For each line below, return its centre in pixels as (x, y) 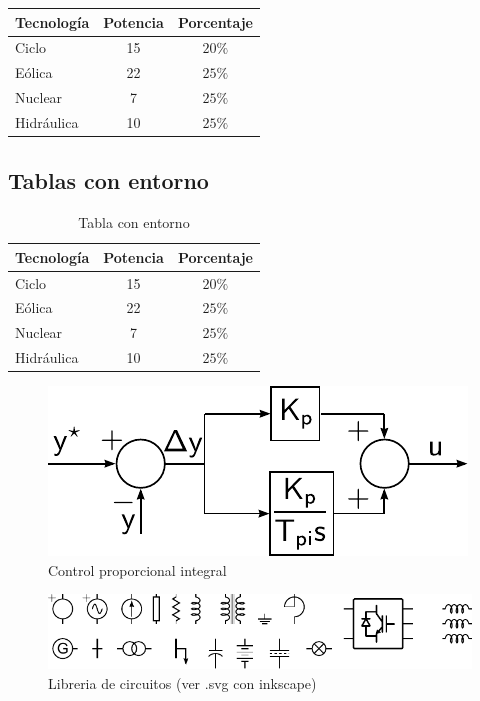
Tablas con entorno (108, 180)
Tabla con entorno (134, 222)
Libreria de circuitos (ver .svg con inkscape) (182, 682)
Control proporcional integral (137, 569)
